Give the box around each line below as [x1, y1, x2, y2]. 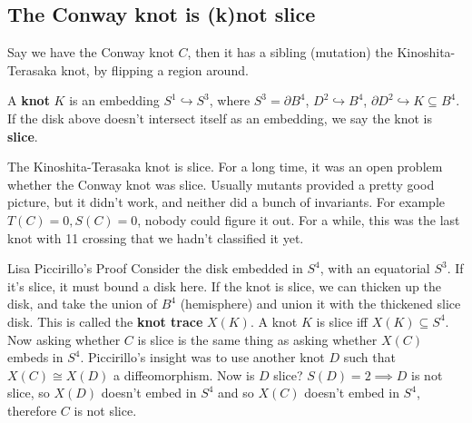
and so [218, 383, 254, 402]
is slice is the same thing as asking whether [137, 330, 378, 349]
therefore [7, 400, 57, 419]
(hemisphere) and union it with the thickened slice [180, 294, 461, 313]
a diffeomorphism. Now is [113, 365, 255, 384]
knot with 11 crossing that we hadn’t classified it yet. [7, 228, 304, 247]
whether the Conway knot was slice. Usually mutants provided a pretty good [7, 174, 435, 193]
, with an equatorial [320, 259, 430, 278]
